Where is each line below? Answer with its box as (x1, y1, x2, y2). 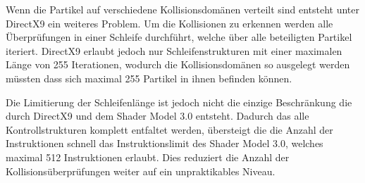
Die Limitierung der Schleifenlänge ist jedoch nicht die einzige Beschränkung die (6, 94, 352, 109)
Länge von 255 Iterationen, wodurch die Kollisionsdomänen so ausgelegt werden (6, 57, 350, 72)
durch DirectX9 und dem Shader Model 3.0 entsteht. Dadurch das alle (6, 108, 309, 123)
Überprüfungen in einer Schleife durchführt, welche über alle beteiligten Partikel (6, 30, 352, 44)
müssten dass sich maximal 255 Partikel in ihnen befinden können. (6, 70, 292, 85)
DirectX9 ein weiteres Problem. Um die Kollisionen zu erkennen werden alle (6, 15, 333, 30)
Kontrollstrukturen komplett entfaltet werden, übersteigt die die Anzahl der (6, 122, 333, 137)
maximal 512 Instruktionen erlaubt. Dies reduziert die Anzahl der (6, 149, 290, 164)
